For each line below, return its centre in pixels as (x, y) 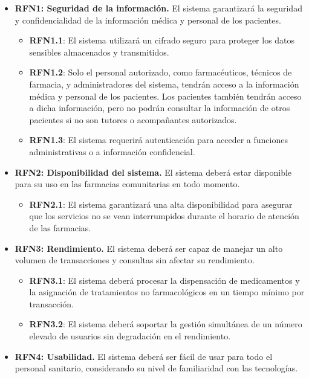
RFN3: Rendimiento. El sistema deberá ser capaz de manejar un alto (149, 248)
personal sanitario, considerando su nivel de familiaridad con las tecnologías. (156, 368)
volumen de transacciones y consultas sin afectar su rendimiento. (135, 260)
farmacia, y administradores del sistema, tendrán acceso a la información (164, 84)
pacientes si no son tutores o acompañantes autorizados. (133, 119)
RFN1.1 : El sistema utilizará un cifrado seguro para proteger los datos (162, 40)
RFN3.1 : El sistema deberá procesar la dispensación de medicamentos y (164, 280)
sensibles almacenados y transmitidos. (99, 52)
